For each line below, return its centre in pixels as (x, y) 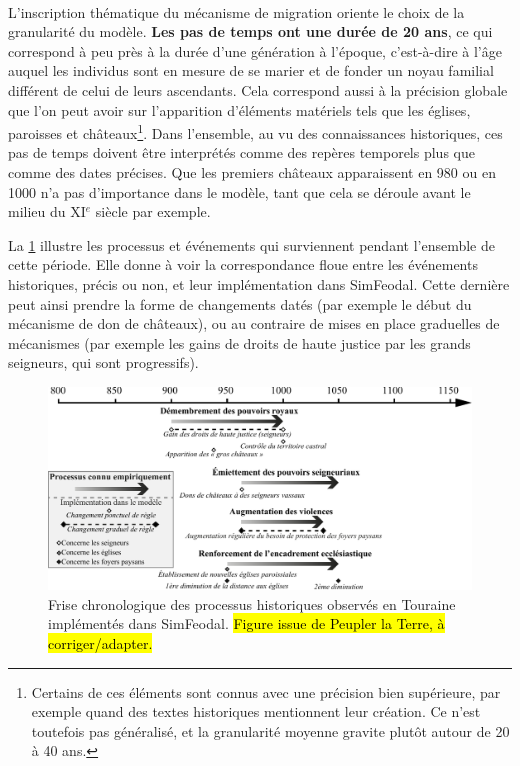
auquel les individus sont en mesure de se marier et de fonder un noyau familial (251, 70)
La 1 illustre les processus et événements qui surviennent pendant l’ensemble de (251, 244)
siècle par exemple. (153, 211)
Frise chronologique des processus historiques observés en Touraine (252, 603)
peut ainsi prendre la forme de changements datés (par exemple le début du (240, 303)
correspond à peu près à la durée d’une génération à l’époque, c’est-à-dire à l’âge (255, 50)
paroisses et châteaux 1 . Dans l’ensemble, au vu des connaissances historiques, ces (255, 131)
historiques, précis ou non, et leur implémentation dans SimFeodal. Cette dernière (259, 283)
